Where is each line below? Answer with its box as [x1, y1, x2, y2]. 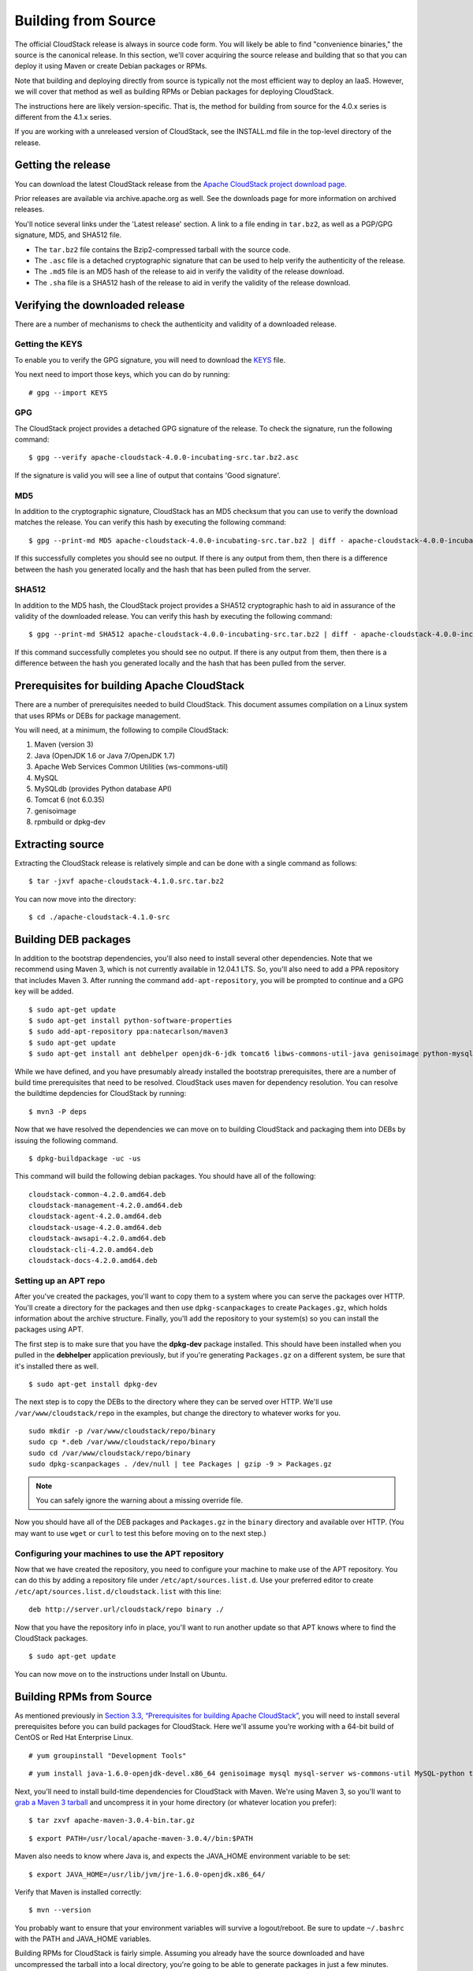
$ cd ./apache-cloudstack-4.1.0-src [28, 913, 170, 922]
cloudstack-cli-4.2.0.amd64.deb [28, 1245, 154, 1254]
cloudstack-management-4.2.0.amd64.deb [28, 1201, 183, 1210]
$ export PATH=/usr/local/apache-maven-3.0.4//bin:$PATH [28, 1834, 254, 1842]
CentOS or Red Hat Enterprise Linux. [14, 1733, 133, 1742]
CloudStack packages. [14, 1633, 88, 1643]
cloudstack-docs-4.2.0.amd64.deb [28, 1256, 158, 1265]
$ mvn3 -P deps [28, 1107, 88, 1116]
